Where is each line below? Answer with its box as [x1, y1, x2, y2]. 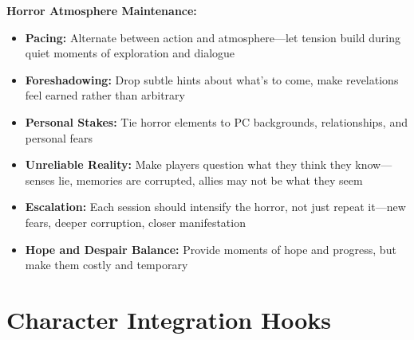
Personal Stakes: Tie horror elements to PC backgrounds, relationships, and [25, 113, 408, 130]
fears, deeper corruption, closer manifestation [25, 213, 246, 230]
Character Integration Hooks [6, 303, 331, 335]
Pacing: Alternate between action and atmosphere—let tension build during [25, 29, 401, 45]
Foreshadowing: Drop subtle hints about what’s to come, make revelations [25, 71, 399, 88]
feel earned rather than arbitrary [25, 87, 185, 104]
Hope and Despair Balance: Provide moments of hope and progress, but [25, 240, 396, 257]
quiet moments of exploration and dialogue [25, 45, 235, 61]
